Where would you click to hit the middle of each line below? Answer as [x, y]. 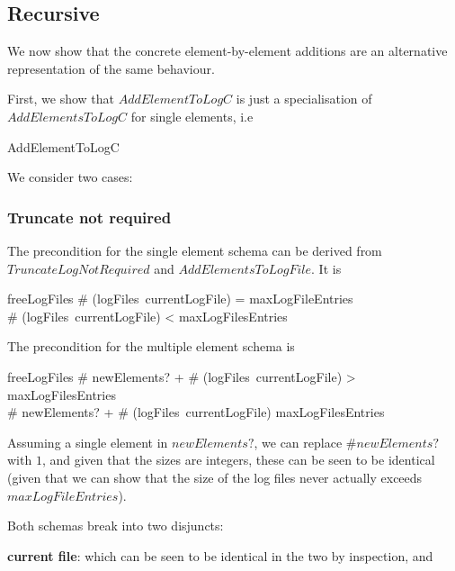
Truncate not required [89, 217]
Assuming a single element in [88, 442]
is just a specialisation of [304, 99]
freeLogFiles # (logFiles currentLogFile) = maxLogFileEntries [180, 299]
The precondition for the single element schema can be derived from [195, 250]
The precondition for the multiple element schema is [151, 346]
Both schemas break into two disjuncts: [116, 526]
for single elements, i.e [192, 116]
